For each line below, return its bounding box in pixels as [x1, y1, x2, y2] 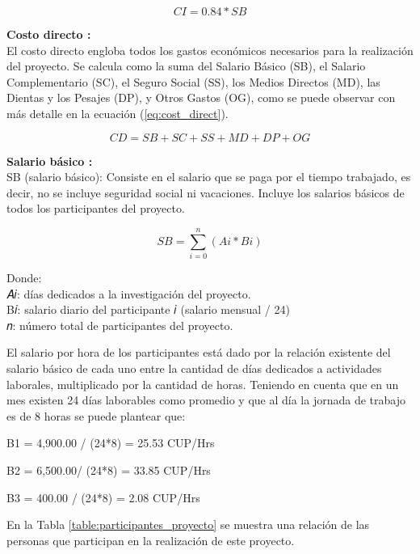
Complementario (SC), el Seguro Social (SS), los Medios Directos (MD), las [6, 73, 380, 90]
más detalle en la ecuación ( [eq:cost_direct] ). [6, 104, 229, 121]
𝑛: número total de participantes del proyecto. [6, 316, 233, 333]
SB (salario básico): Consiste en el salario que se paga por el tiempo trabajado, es [6, 168, 411, 185]
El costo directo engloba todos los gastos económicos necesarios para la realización [6, 41, 414, 58]
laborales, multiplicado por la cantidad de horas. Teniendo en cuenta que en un [6, 375, 399, 392]
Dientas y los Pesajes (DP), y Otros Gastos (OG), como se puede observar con [6, 89, 396, 106]
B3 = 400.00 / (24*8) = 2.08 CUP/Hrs [6, 488, 200, 505]
